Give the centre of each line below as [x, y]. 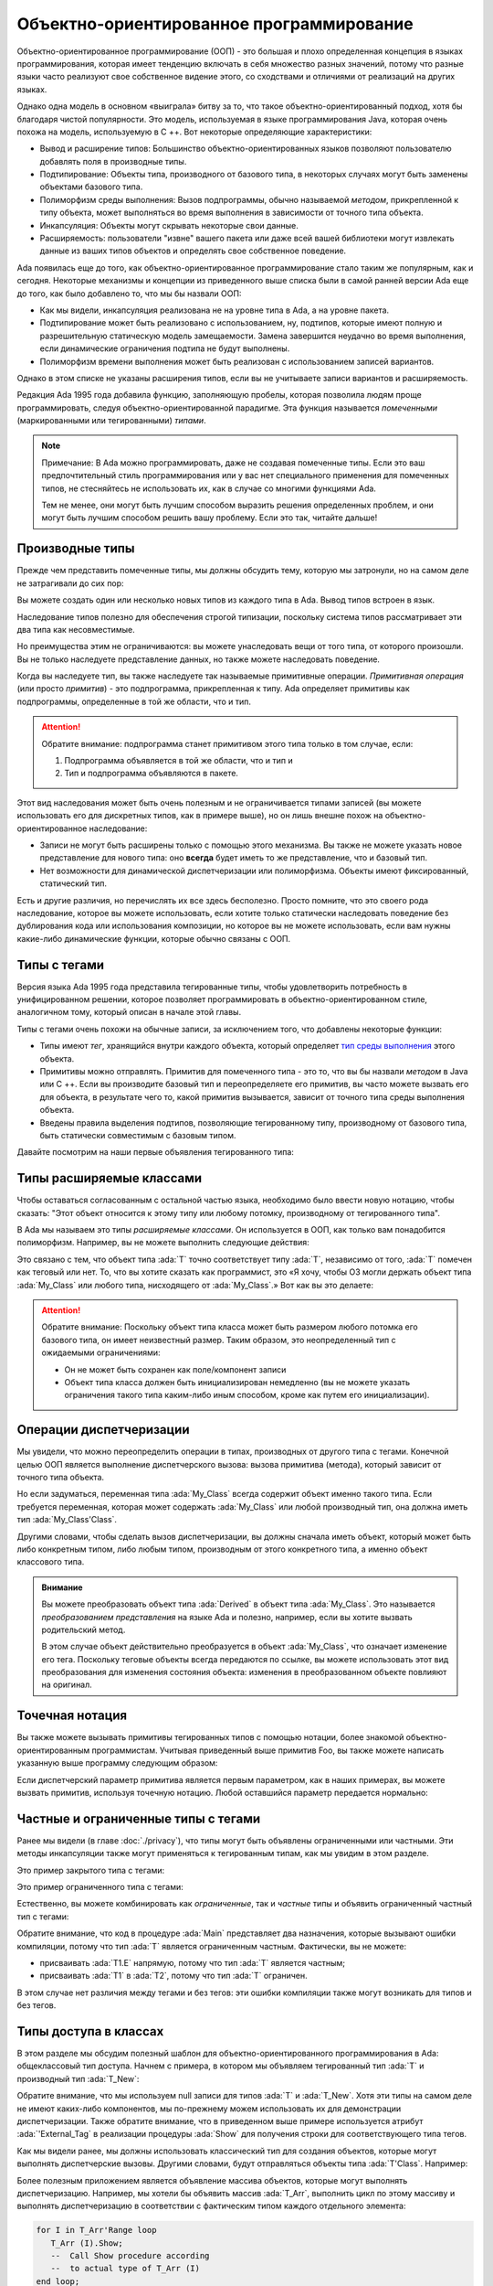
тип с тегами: [43, 1917]
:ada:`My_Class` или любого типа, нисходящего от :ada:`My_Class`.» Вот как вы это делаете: [195, 1285]
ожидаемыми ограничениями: [101, 1352]
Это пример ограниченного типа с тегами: [100, 1887]
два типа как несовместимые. [76, 629]
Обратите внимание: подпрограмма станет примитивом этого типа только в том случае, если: [227, 743]
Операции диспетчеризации [103, 1430]
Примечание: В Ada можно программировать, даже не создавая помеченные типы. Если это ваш [233, 463]
